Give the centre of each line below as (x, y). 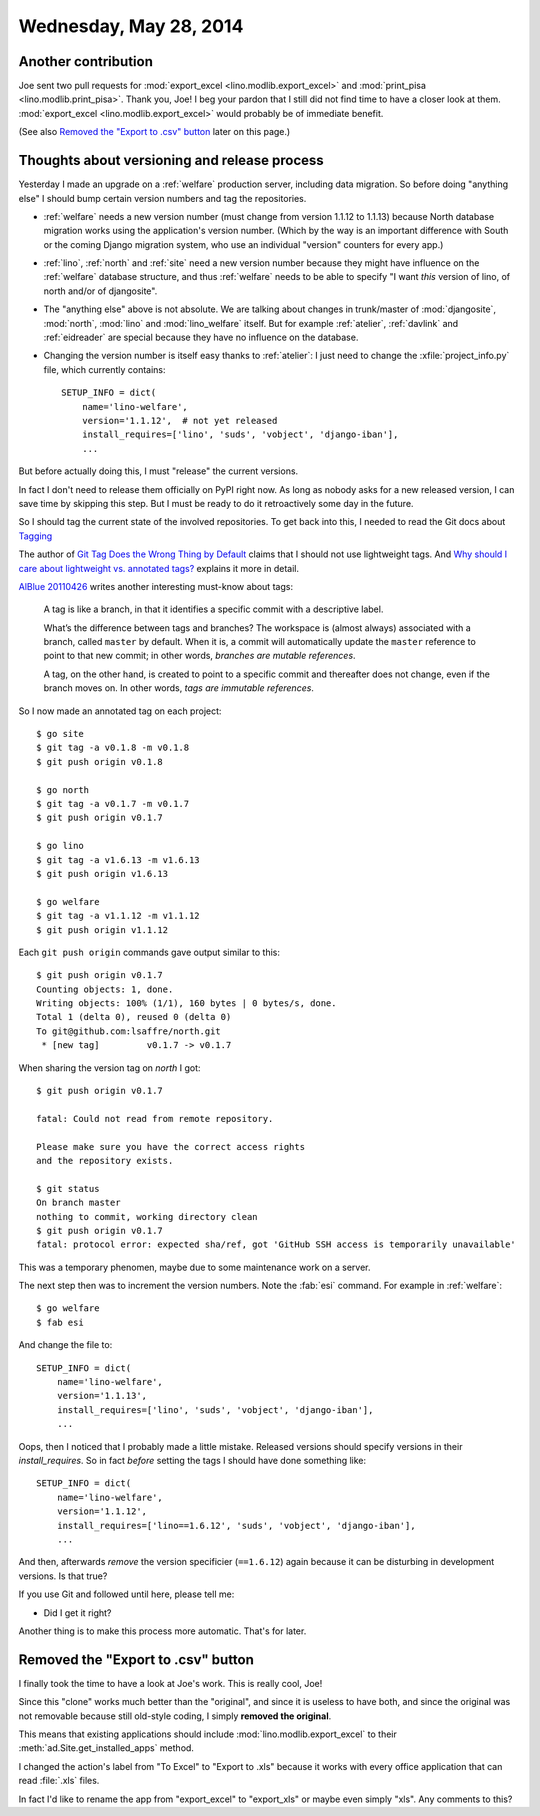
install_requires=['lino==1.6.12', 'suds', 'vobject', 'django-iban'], (236, 1525)
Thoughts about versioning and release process (171, 160)
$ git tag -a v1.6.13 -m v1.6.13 (118, 859)
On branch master (78, 1203)
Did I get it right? (77, 1612)
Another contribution (86, 61)
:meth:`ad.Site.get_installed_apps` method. (106, 1748)
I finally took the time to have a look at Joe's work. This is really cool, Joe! (170, 1683)
